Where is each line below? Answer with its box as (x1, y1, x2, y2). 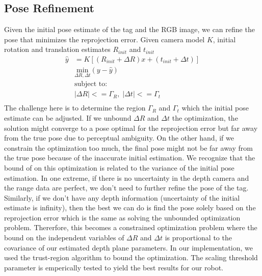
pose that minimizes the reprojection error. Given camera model (4, 34, 205, 44)
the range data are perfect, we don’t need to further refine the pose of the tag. (4, 182, 249, 193)
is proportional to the (165, 232, 232, 243)
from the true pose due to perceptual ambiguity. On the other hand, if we (4, 132, 234, 143)
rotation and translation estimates (4, 44, 111, 54)
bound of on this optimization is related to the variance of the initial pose (4, 162, 234, 173)
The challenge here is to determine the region (4, 102, 146, 113)
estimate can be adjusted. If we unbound (4, 112, 132, 123)
